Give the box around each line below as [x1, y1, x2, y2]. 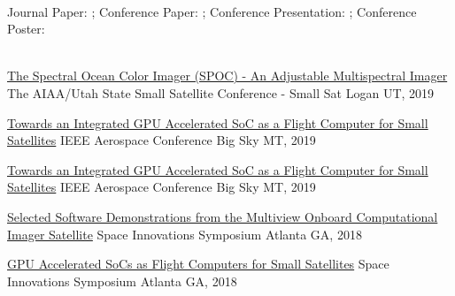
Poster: [7, 19, 45, 38]
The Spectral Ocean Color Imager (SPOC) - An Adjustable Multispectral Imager [7, 66, 448, 85]
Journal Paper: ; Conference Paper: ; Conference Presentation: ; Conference [7, 2, 417, 20]
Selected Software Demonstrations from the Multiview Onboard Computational [7, 207, 438, 225]
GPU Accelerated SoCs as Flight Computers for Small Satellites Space [7, 254, 389, 273]
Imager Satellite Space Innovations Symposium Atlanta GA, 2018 [7, 224, 362, 243]
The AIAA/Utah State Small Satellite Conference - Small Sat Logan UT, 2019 [7, 83, 435, 102]
